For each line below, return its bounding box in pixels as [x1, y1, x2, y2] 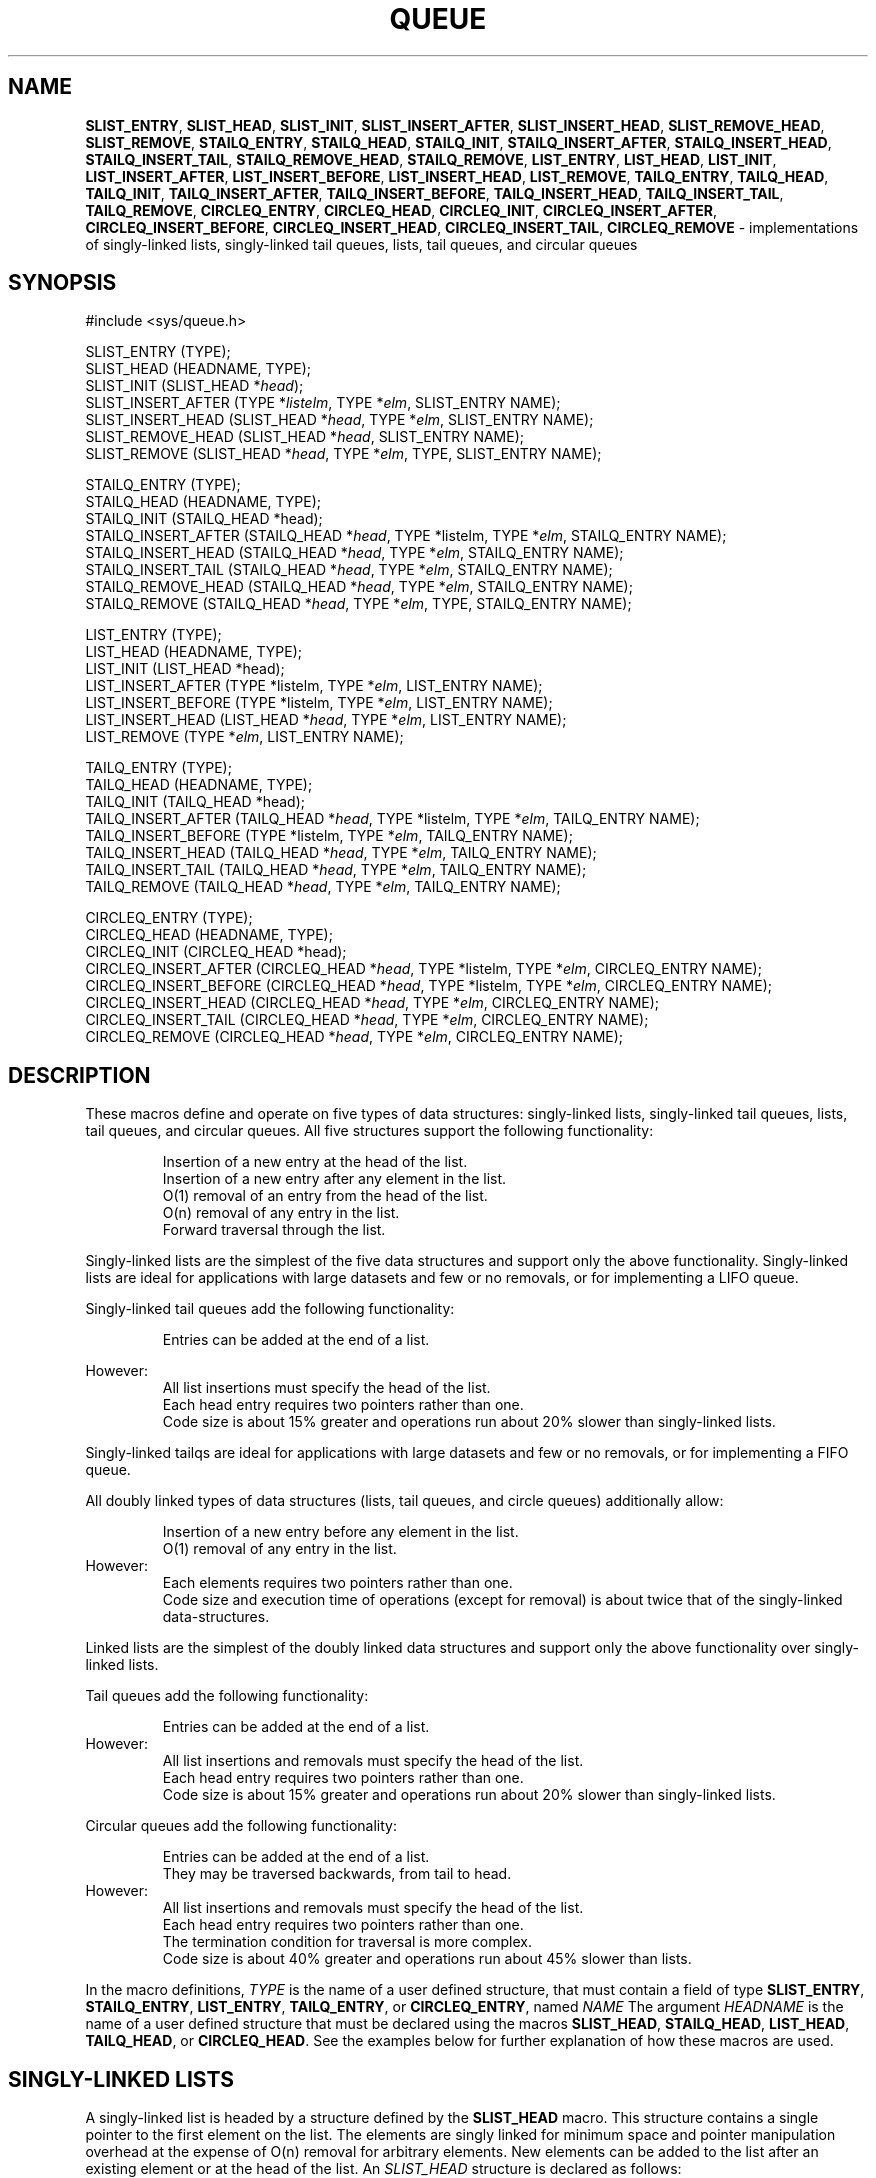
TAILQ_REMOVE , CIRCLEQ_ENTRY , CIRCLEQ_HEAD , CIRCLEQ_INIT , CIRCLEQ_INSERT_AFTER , [85, 201, 717, 219]
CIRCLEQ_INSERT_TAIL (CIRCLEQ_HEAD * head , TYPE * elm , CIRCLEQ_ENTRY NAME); [85, 1011, 649, 1029]
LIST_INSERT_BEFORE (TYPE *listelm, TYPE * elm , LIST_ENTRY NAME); [85, 694, 553, 712]
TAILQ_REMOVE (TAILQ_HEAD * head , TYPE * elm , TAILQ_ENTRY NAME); [85, 878, 561, 896]
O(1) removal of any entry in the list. [162, 1540, 397, 1558]
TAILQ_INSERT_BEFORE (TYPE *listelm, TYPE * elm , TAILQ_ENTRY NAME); [85, 827, 573, 845]
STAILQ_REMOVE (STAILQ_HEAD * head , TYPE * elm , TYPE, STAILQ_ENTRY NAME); [85, 595, 632, 613]
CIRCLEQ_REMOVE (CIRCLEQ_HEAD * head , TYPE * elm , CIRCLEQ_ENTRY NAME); [85, 1028, 624, 1046]
